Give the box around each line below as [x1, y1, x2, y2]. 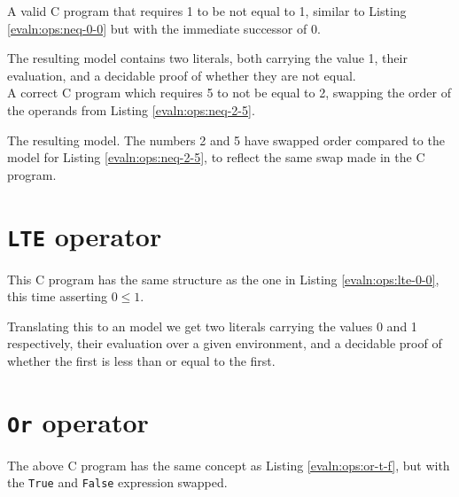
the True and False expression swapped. [7, 473, 228, 492]
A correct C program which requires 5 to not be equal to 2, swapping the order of [7, 83, 451, 102]
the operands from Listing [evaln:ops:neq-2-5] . [7, 100, 255, 119]
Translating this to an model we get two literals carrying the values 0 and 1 [7, 316, 417, 335]
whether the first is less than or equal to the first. [7, 351, 276, 369]
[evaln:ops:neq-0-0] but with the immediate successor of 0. [7, 19, 321, 37]
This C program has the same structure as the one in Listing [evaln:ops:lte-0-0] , [7, 269, 440, 288]
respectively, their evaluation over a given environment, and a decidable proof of [7, 334, 442, 353]
